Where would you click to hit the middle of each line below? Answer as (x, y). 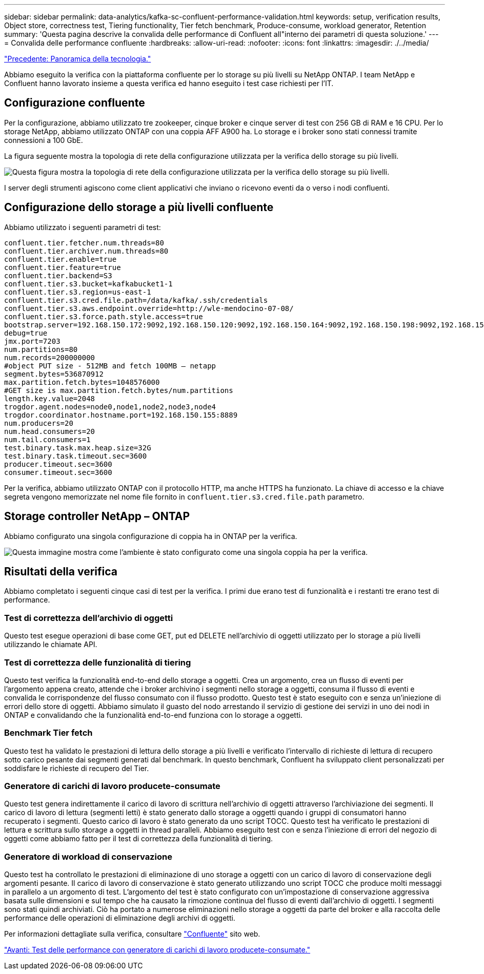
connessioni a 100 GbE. (44, 140)
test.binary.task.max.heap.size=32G (78, 448)
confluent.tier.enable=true (60, 259)
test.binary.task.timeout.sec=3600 (76, 456)
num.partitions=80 (41, 349)
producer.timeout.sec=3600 (58, 464)
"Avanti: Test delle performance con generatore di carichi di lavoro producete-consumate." (157, 950)
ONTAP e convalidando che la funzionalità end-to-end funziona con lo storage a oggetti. (153, 715)
